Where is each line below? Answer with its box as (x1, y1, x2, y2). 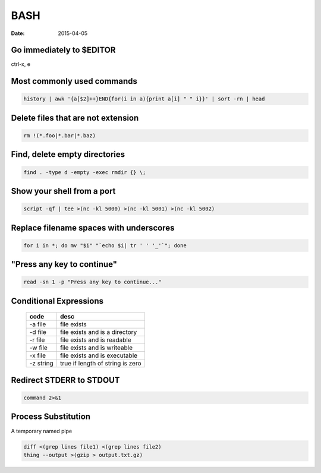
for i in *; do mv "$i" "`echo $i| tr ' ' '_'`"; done (23, 242, 187, 249)
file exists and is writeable (59, 343, 133, 352)
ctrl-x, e (11, 61, 31, 68)
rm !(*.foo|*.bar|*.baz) (23, 133, 96, 139)
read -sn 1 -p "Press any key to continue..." (23, 279, 162, 285)
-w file (29, 343, 48, 352)
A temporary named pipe (11, 427, 73, 434)
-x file (29, 351, 46, 360)
